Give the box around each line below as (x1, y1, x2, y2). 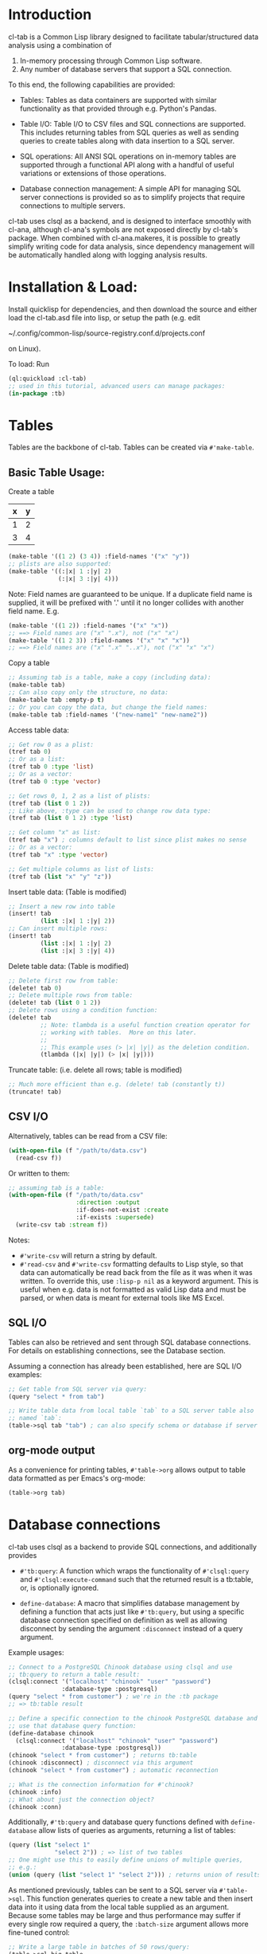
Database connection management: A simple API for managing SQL (19, 183, 242, 193)
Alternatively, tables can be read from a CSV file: (8, 1131, 168, 1140)
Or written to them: (8, 1168, 70, 1178)
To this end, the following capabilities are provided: (8, 80, 176, 89)
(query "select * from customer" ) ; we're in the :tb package (8, 1693, 219, 1701)
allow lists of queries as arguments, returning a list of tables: (38, 1826, 236, 1835)
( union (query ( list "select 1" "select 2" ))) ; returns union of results (8, 1870, 261, 1878)
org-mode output (8, 1444, 95, 1458)
